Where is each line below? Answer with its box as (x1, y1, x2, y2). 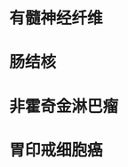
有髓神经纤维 (9, 8, 104, 28)
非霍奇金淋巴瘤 (9, 96, 119, 116)
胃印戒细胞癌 (9, 139, 104, 160)
